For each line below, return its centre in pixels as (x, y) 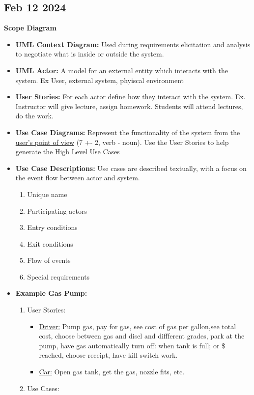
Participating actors (57, 211)
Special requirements (58, 276)
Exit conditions (50, 243)
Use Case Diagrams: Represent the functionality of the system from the (128, 132)
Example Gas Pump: (51, 293)
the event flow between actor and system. (78, 178)
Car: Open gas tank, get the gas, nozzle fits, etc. (112, 372)
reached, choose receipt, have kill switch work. (108, 355)
